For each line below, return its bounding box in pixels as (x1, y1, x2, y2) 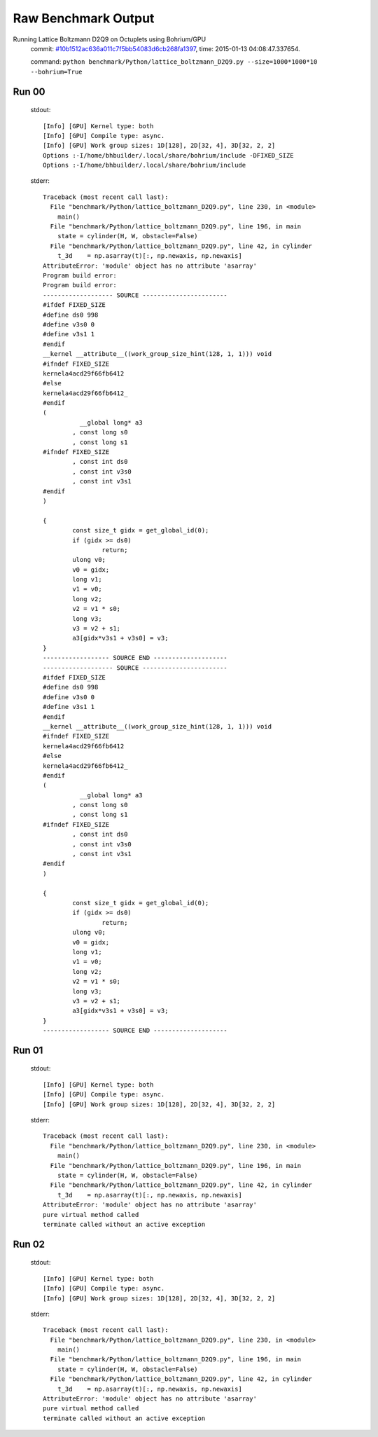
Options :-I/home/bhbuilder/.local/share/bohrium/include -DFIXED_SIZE (43, 151, 294, 159)
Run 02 (13, 1238, 45, 1250)
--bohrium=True (30, 67, 83, 76)
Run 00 (13, 85, 45, 97)
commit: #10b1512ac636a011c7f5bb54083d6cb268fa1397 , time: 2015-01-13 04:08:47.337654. (30, 44, 300, 53)
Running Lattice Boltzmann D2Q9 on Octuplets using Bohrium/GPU (13, 35, 206, 43)
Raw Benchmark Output (13, 11, 155, 26)
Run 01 (13, 1044, 43, 1056)
